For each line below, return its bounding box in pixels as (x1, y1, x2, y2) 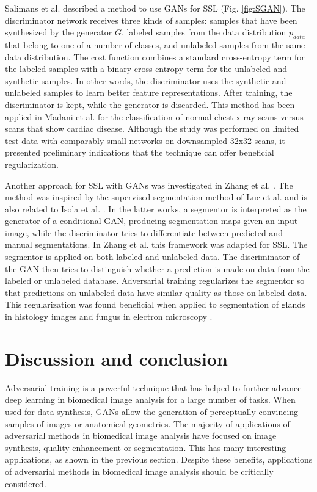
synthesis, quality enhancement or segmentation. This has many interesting (5, 441, 286, 454)
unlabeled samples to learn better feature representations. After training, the (5, 86, 293, 99)
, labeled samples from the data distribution (121, 26, 286, 38)
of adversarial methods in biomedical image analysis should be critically (5, 465, 274, 477)
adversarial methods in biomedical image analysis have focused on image (5, 429, 277, 442)
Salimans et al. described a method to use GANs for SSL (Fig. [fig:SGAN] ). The (5, 2, 305, 14)
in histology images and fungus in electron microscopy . (5, 310, 213, 323)
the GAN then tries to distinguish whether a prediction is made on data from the (5, 262, 310, 275)
